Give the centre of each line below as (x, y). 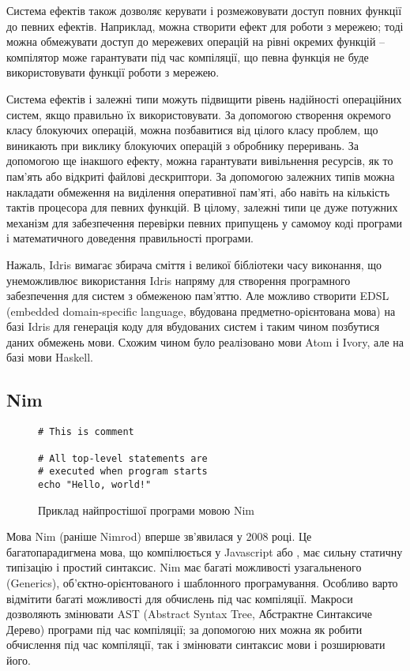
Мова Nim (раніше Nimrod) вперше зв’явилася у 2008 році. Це (159, 536)
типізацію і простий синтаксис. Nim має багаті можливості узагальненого (184, 567)
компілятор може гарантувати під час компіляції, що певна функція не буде (188, 56)
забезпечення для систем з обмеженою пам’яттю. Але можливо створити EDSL (198, 296)
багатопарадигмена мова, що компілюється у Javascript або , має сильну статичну (205, 551)
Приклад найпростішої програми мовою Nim (146, 510)
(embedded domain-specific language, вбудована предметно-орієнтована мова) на (201, 311)
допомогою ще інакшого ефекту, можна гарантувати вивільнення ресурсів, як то (200, 161)
